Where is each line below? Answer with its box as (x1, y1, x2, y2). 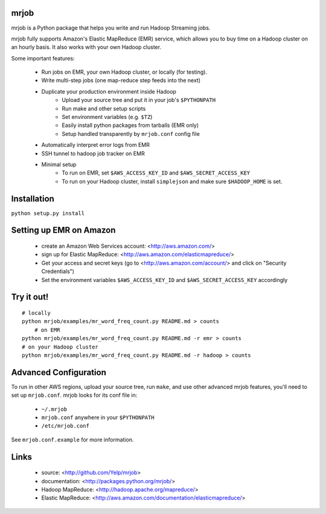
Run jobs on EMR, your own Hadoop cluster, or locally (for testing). (41, 68, 208, 75)
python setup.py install (11, 210, 85, 217)
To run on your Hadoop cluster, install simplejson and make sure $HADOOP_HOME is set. (62, 178, 283, 185)
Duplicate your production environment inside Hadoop (41, 88, 176, 95)
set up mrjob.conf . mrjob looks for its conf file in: (11, 391, 138, 399)
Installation (11, 193, 54, 204)
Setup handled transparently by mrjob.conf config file (62, 130, 200, 137)
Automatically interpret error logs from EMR (41, 141, 150, 149)
